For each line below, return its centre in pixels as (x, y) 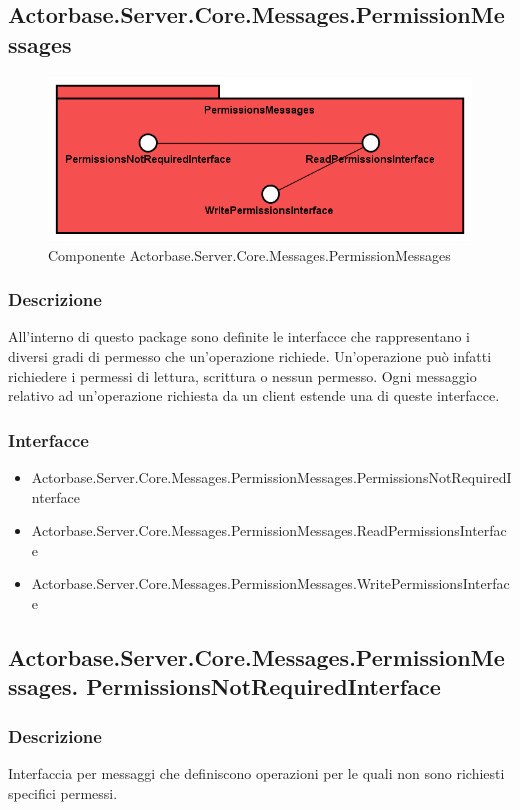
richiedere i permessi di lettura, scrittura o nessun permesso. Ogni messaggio (242, 375)
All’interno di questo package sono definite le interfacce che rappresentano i (239, 336)
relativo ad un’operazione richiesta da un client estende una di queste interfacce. (254, 395)
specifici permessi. (63, 792)
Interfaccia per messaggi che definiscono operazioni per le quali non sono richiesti (256, 773)
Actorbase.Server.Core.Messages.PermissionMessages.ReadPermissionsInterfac (269, 530)
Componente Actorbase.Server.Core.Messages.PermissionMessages (249, 254)
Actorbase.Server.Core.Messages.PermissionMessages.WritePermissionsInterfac (270, 583)
